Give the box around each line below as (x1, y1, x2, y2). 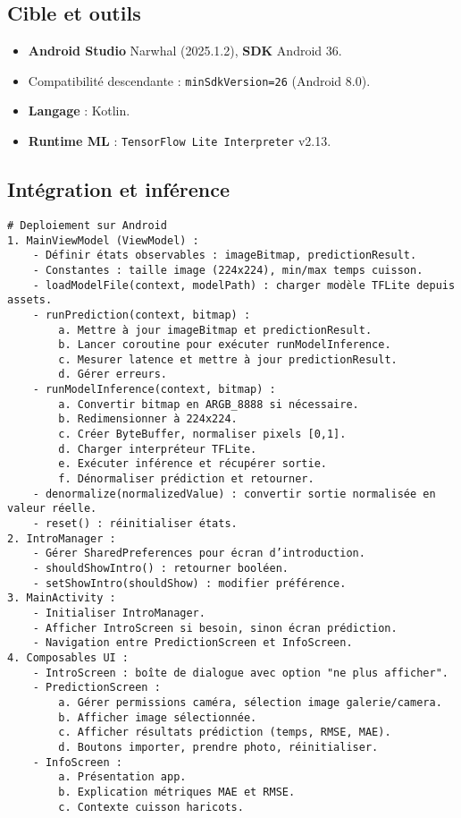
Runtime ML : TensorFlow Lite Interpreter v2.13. (28, 132, 331, 150)
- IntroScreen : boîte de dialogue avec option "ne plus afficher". (32, 666, 448, 679)
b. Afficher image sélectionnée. (58, 711, 257, 724)
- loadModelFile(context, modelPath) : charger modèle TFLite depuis (32, 278, 456, 292)
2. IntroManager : (7, 532, 116, 545)
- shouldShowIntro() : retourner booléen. (32, 562, 289, 575)
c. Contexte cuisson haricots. (58, 800, 244, 814)
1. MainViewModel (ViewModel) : (7, 234, 199, 247)
